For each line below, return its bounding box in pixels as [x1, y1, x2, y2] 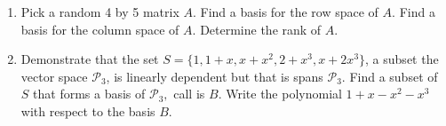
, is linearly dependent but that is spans [106, 67, 323, 85]
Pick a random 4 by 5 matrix [20, 3, 179, 20]
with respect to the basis [20, 101, 155, 120]
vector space [20, 67, 88, 85]
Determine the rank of [200, 20, 322, 38]
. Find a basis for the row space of [192, 3, 378, 20]
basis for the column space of [20, 20, 179, 38]
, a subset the [365, 50, 439, 68]
